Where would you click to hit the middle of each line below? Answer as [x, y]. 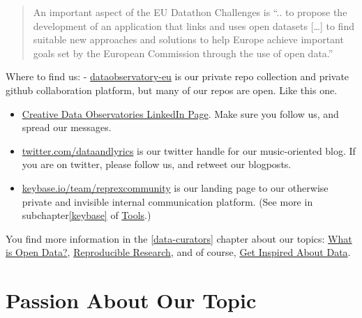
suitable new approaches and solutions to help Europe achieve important [188, 39]
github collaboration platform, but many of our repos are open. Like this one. [172, 90]
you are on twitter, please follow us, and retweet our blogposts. [157, 164]
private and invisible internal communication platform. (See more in [167, 201]
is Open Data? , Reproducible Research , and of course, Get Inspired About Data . [178, 252]
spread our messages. [67, 127]
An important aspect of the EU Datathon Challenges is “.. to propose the [190, 12]
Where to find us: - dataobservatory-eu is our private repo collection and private [178, 76]
